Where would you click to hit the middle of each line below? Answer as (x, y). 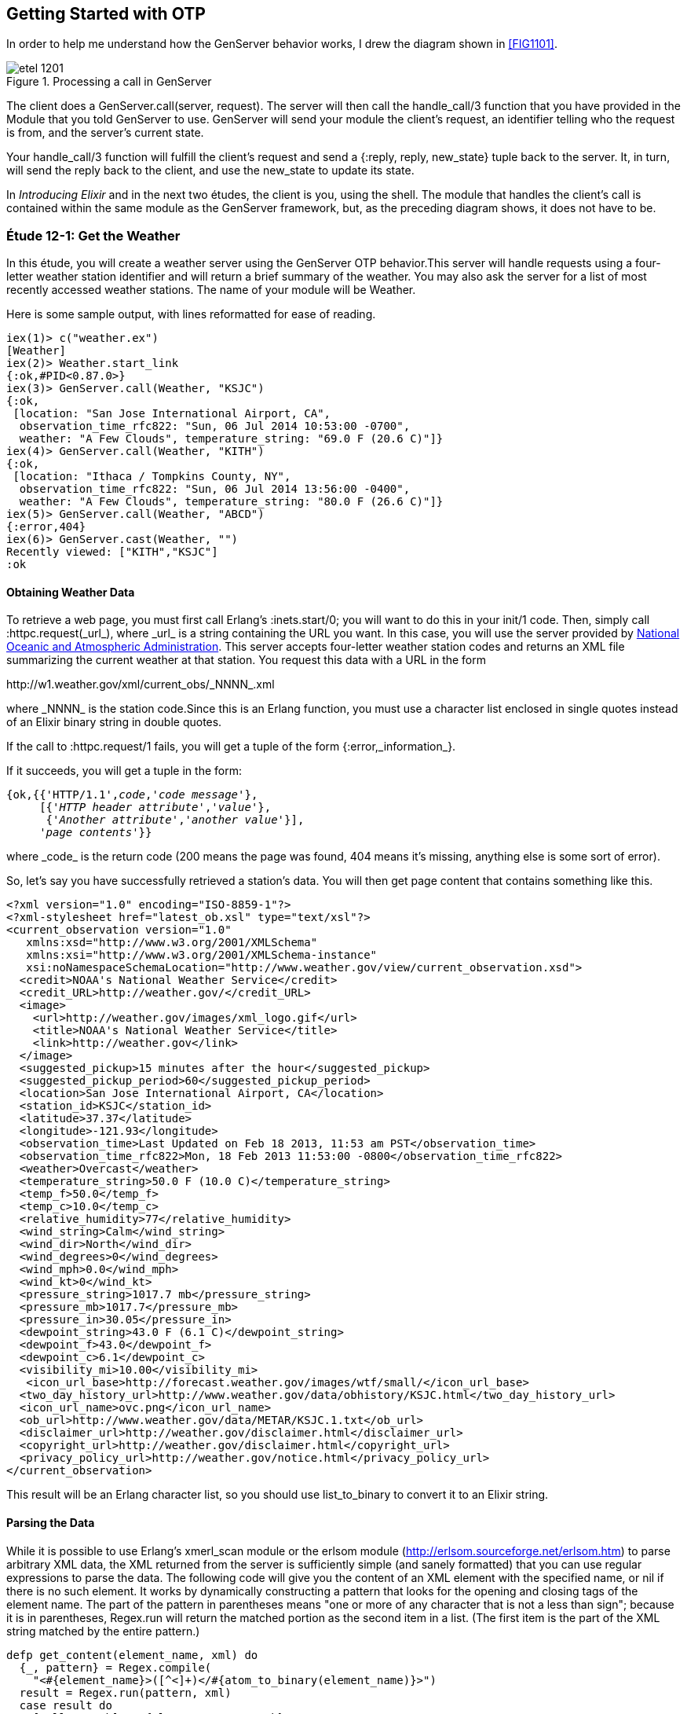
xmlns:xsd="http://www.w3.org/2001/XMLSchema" (172, 943)
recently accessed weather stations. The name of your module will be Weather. (211, 290)
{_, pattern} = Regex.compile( (115, 1667)
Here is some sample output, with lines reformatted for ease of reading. (191, 314)
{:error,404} (46, 527)
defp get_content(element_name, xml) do (132, 1655)
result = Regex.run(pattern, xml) (125, 1692)
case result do (66, 1705)
